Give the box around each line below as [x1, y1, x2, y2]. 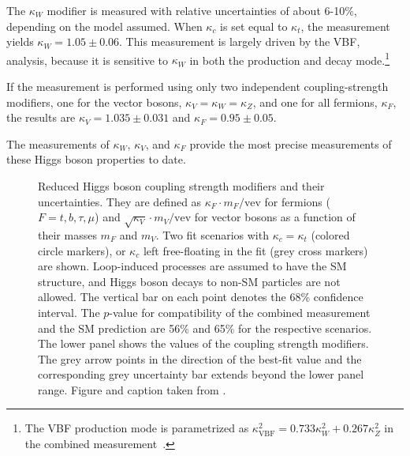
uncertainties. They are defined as [38, 193, 202, 209]
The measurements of [6, 135, 110, 152]
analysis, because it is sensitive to [6, 51, 168, 68]
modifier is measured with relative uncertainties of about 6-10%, [47, 2, 357, 18]
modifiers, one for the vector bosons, [6, 93, 182, 110]
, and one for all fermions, [252, 93, 378, 110]
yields [6, 33, 34, 50]
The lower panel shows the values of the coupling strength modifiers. [38, 335, 369, 352]
